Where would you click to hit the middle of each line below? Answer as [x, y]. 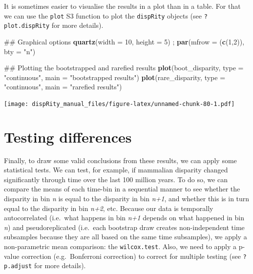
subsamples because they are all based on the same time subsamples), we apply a [126, 237]
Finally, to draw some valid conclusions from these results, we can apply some [120, 160]
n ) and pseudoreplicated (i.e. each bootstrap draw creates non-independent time [124, 227]
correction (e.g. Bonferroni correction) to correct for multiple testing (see [131, 256]
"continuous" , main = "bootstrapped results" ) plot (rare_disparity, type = [115, 77]
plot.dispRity [27, 26]
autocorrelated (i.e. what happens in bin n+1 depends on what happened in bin [124, 218]
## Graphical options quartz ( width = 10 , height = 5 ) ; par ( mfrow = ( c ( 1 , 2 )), [124, 41]
